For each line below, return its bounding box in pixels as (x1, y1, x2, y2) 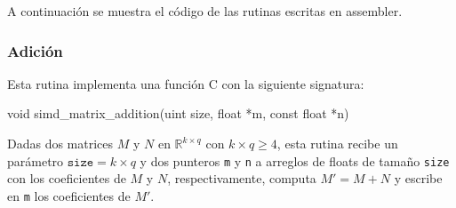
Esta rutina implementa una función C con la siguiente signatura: (7, 74, 364, 92)
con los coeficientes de (7, 169, 126, 188)
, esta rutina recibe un (276, 134, 398, 152)
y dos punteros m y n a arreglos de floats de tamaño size (140, 151, 450, 170)
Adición (7, 39, 63, 61)
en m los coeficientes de (7, 186, 131, 204)
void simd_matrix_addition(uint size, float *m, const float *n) (7, 104, 349, 123)
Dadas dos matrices (7, 134, 114, 152)
